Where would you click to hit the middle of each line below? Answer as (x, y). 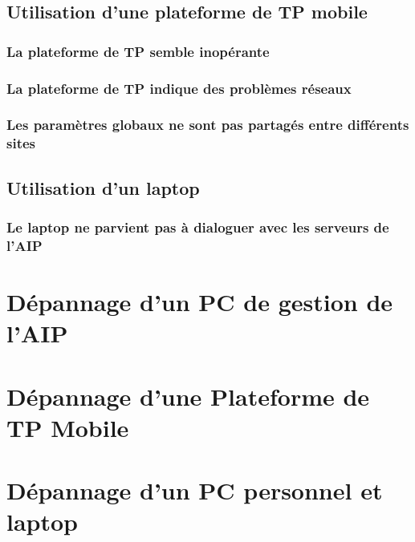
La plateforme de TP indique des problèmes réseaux (179, 88)
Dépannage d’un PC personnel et (195, 490)
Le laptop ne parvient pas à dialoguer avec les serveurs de (198, 227)
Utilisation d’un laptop (103, 187)
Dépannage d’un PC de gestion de (200, 301)
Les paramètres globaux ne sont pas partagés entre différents (208, 125)
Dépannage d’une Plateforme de (188, 396)
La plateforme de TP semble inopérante (138, 51)
